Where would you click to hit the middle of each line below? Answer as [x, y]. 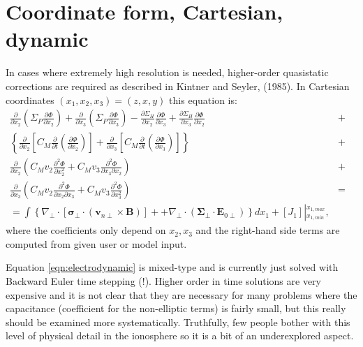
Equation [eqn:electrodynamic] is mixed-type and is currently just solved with [172, 267]
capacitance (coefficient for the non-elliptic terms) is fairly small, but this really [176, 308]
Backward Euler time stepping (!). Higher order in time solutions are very [164, 281]
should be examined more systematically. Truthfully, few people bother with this [178, 322]
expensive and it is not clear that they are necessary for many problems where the [181, 294]
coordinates [30, 99]
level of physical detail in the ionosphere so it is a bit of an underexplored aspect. [180, 335]
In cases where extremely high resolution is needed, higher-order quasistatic [167, 72]
